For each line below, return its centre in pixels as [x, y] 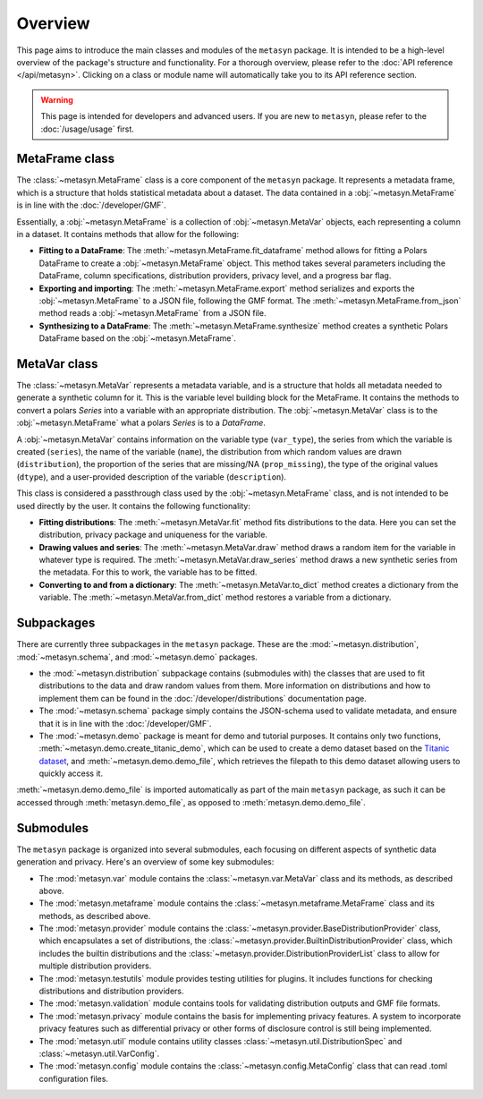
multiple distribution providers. [95, 966]
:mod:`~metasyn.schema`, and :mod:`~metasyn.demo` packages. [137, 657]
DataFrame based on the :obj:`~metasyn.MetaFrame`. [138, 338]
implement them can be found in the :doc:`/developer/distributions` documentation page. [203, 698]
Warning [57, 99]
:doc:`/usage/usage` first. [87, 129]
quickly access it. [71, 773]
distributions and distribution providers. [111, 991]
